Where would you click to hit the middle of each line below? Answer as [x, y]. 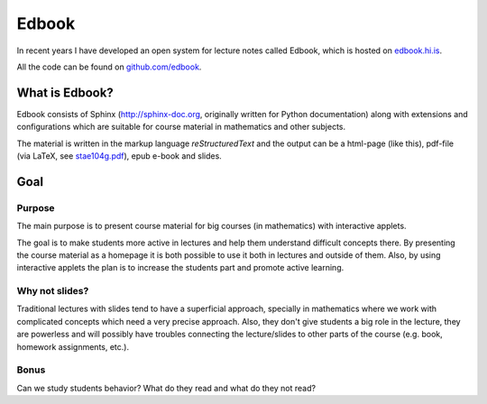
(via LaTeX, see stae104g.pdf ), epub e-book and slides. [119, 156]
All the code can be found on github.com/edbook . [109, 67]
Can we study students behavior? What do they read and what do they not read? [166, 388]
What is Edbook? [65, 92]
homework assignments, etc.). [73, 346]
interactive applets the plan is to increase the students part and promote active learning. [180, 268]
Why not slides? [53, 291]
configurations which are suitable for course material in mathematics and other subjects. [181, 127]
